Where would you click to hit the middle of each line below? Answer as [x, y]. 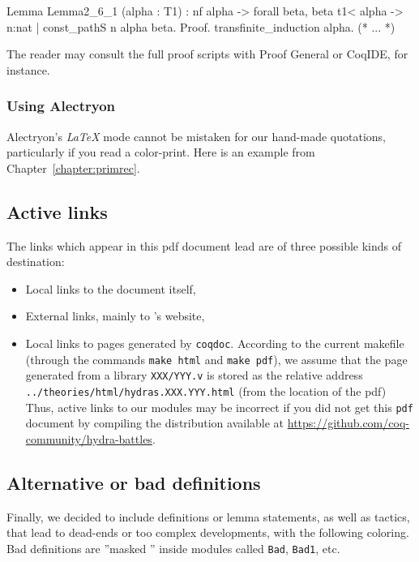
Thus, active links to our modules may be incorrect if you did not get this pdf [219, 407]
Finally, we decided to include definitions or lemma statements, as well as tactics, [208, 516]
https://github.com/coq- [348, 423]
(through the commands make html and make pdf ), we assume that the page [216, 359]
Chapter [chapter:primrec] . [73, 167]
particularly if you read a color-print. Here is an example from [161, 152]
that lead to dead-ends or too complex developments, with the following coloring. [208, 532]
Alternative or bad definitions [134, 482]
